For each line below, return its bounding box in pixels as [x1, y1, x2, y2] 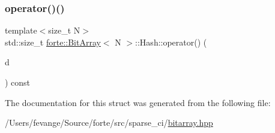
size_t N [48, 24, 80, 37]
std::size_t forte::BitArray [5, 35, 101, 48]
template [5, 24, 37, 37]
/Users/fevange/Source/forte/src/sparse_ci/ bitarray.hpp [5, 116, 213, 129]
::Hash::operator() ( [135, 35, 207, 48]
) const [5, 76, 31, 88]
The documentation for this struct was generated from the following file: [5, 96, 271, 108]
